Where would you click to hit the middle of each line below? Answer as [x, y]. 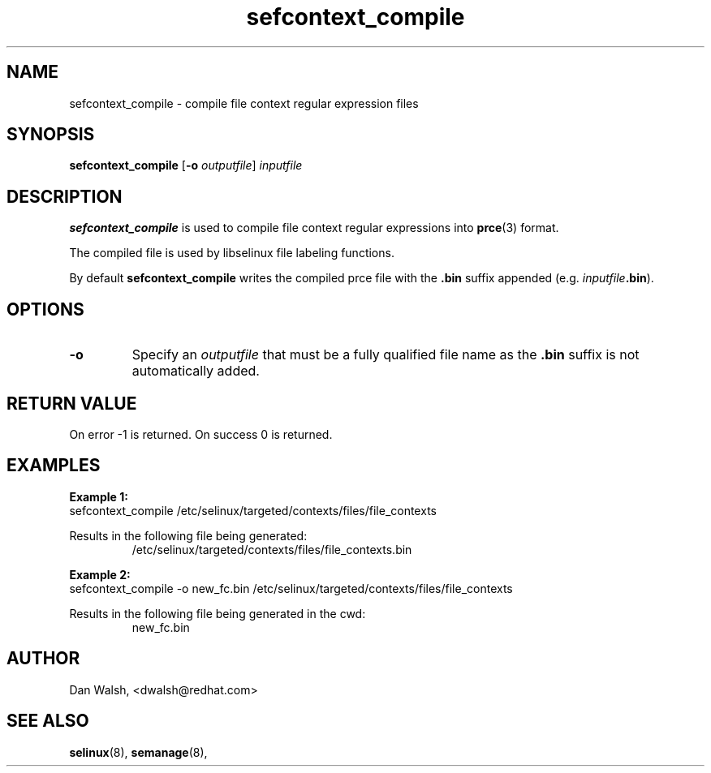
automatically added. [196, 371]
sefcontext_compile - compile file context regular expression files [244, 103]
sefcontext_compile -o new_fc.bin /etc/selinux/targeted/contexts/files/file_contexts [291, 588]
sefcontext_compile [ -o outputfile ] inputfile [186, 165]
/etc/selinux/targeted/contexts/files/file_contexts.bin [272, 549]
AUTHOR [43, 659]
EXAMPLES [54, 466]
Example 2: [100, 574]
